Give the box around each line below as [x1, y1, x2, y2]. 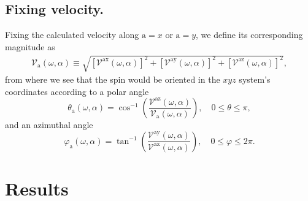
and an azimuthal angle [5, 118, 93, 131]
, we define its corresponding [196, 28, 303, 41]
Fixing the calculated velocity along [5, 28, 139, 41]
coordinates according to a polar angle [5, 85, 149, 97]
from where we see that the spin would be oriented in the [5, 72, 220, 85]
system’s [239, 72, 271, 85]
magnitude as [5, 40, 55, 53]
